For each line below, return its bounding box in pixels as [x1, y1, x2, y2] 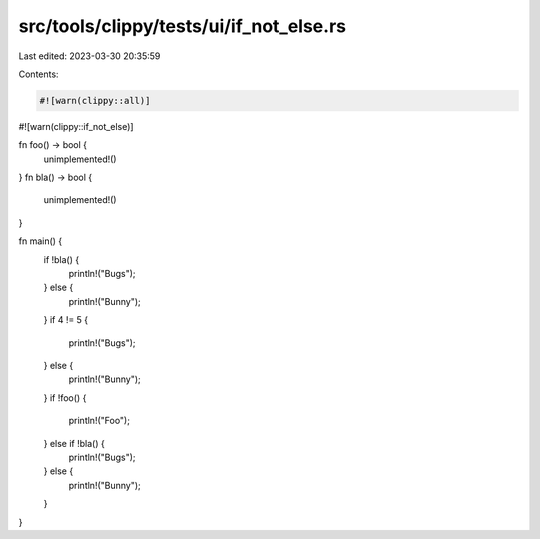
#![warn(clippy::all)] [39, 95, 151, 106]
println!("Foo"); [68, 415, 130, 427]
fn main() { [18, 235, 63, 247]
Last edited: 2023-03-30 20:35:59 [18, 50, 161, 62]
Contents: [18, 68, 59, 80]
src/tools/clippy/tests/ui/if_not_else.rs [18, 15, 347, 37]
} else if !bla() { [43, 437, 105, 449]
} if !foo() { [43, 391, 87, 404]
